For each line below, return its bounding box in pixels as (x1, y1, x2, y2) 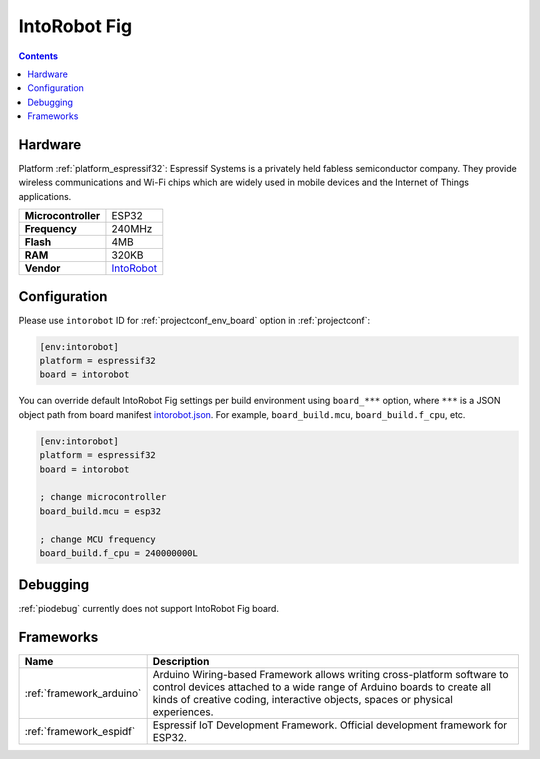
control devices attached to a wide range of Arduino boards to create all (152, 680, 492, 694)
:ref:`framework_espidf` (24, 725, 136, 739)
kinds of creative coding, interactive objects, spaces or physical (152, 693, 454, 707)
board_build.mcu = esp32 (39, 505, 162, 517)
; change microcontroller (39, 491, 167, 503)
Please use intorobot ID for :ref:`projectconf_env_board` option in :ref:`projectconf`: (18, 314, 371, 326)
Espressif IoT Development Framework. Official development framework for (152, 718, 508, 732)
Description (152, 655, 210, 669)
